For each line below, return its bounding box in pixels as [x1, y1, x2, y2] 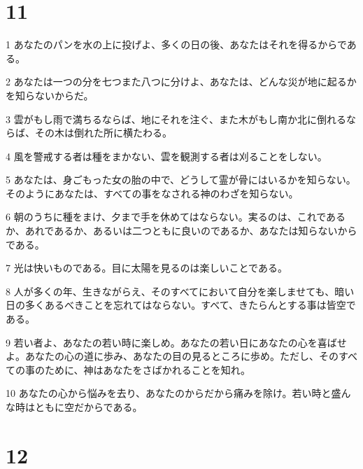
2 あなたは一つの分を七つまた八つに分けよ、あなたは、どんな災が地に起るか [6, 74, 357, 89]
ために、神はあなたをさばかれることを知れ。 [44, 362, 250, 377]
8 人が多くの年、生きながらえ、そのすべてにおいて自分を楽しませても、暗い [6, 283, 355, 298]
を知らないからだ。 [6, 87, 94, 102]
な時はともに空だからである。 [6, 400, 143, 414]
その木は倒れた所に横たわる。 [34, 125, 172, 140]
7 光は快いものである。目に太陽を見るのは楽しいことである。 [6, 260, 287, 275]
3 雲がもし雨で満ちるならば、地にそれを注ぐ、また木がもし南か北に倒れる [6, 111, 346, 126]
